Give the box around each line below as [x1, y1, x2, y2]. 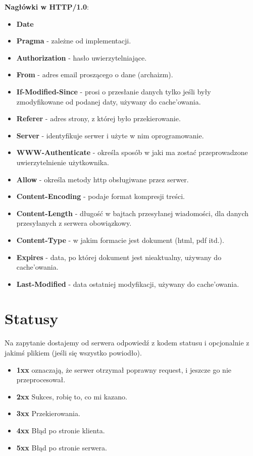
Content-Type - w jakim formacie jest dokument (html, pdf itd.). [16, 234, 224, 245]
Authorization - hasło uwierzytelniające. [16, 52, 147, 63]
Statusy [5, 308, 59, 329]
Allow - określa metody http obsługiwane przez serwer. [16, 174, 189, 184]
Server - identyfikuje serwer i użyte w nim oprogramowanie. [16, 130, 204, 140]
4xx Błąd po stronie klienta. [16, 425, 105, 435]
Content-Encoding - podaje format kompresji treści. [16, 191, 185, 201]
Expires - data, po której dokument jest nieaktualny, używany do [16, 251, 222, 262]
